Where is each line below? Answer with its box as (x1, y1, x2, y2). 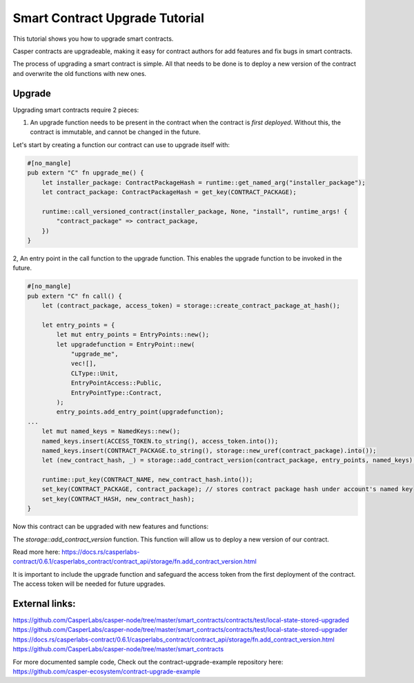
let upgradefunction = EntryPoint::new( (56, 340, 195, 348)
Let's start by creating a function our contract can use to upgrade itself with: (12, 140, 230, 148)
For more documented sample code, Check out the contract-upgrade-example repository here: (12, 657, 284, 666)
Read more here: (12, 548, 60, 556)
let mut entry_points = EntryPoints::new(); (56, 331, 210, 338)
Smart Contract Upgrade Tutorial (12, 10, 205, 26)
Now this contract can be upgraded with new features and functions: (12, 522, 209, 531)
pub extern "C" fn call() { (27, 292, 122, 300)
